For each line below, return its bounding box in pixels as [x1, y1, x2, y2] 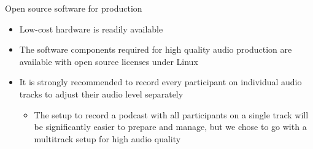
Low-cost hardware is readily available [19, 22, 163, 35]
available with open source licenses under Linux [19, 55, 198, 67]
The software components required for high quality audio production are [19, 43, 292, 56]
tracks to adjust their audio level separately [19, 87, 184, 100]
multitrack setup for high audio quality [34, 132, 181, 145]
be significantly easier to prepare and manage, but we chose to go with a [34, 120, 307, 133]
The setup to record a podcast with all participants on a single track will [34, 108, 309, 121]
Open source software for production [5, 2, 142, 14]
